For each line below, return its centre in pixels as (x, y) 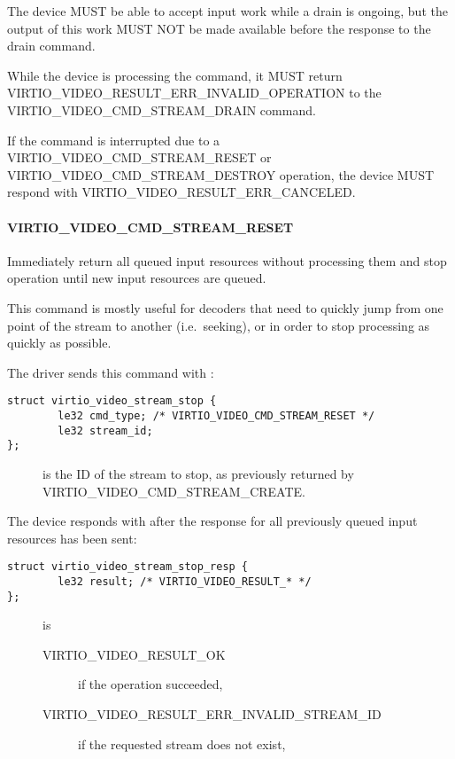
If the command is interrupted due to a (114, 140)
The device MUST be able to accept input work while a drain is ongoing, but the (227, 11)
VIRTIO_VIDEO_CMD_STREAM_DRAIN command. (162, 110)
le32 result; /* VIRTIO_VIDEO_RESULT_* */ (185, 581)
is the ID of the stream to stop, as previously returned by (198, 473)
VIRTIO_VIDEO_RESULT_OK (134, 654)
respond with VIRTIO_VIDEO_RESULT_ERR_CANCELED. (181, 192)
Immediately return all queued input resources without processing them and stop (227, 260)
